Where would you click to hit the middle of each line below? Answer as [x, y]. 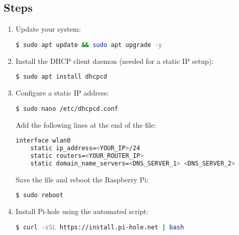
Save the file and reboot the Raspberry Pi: [82, 179]
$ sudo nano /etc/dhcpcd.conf [67, 109]
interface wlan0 [43, 141]
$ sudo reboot [39, 195]
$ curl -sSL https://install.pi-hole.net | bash [100, 227]
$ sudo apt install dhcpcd [61, 77]
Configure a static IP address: [62, 93]
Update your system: [48, 29]
